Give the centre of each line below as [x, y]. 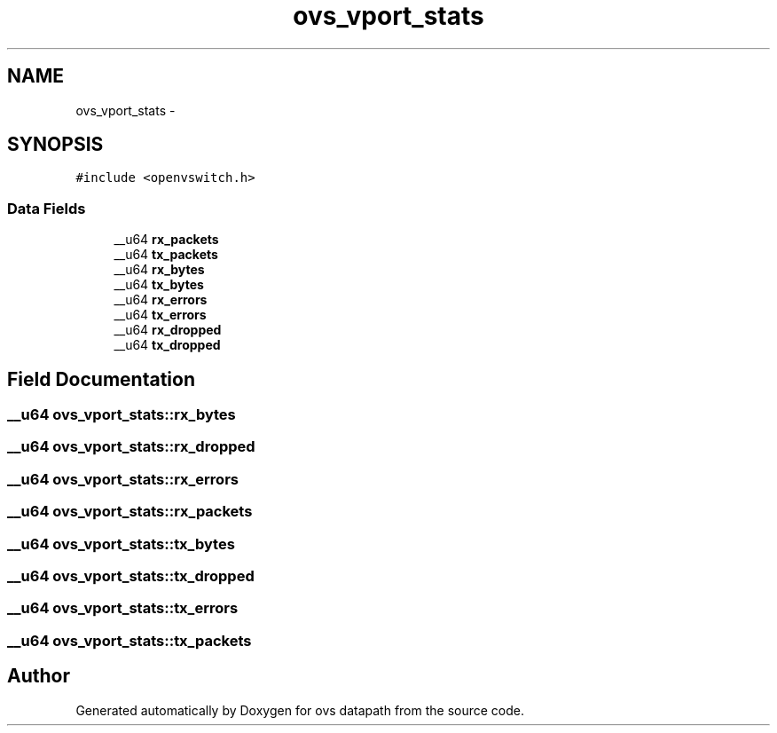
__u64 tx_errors [160, 315]
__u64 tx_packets [166, 255]
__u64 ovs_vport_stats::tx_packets [129, 640]
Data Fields [47, 208]
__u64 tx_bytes [159, 285]
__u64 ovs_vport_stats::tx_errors [123, 608]
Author [39, 676]
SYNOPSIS [55, 145]
